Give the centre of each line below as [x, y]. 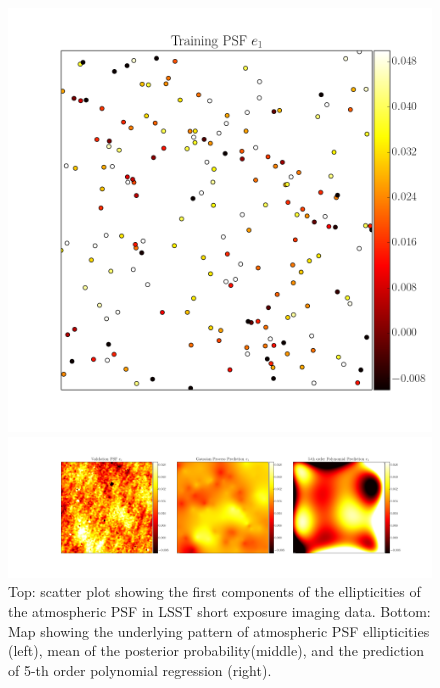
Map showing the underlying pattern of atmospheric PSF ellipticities [219, 630]
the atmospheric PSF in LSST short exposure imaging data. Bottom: [219, 610]
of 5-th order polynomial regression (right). [140, 669]
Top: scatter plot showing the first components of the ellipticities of [214, 591]
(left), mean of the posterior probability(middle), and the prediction [216, 650]
